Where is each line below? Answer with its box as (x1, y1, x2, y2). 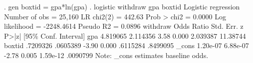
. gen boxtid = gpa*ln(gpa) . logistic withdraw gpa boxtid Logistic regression (4, 1, 240, 11)
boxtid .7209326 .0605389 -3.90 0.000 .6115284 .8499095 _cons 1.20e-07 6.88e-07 (4, 40, 249, 51)
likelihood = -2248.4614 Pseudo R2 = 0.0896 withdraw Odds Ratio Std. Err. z (4, 21, 244, 31)
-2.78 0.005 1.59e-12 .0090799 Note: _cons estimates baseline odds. (4, 50, 209, 60)
